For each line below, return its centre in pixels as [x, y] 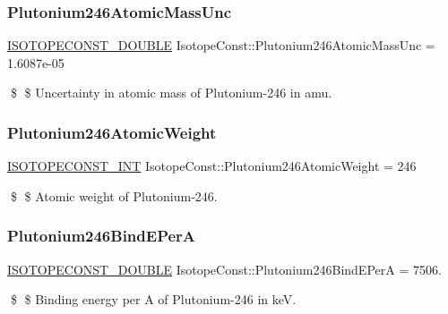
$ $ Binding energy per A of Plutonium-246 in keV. [153, 299]
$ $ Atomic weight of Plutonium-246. [114, 195]
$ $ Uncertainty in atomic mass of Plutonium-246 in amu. [171, 93]
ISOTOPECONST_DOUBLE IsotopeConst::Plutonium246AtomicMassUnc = [221, 45]
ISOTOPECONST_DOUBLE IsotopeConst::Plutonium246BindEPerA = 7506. [224, 269]
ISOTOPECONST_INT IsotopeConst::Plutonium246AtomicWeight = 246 [212, 166]
